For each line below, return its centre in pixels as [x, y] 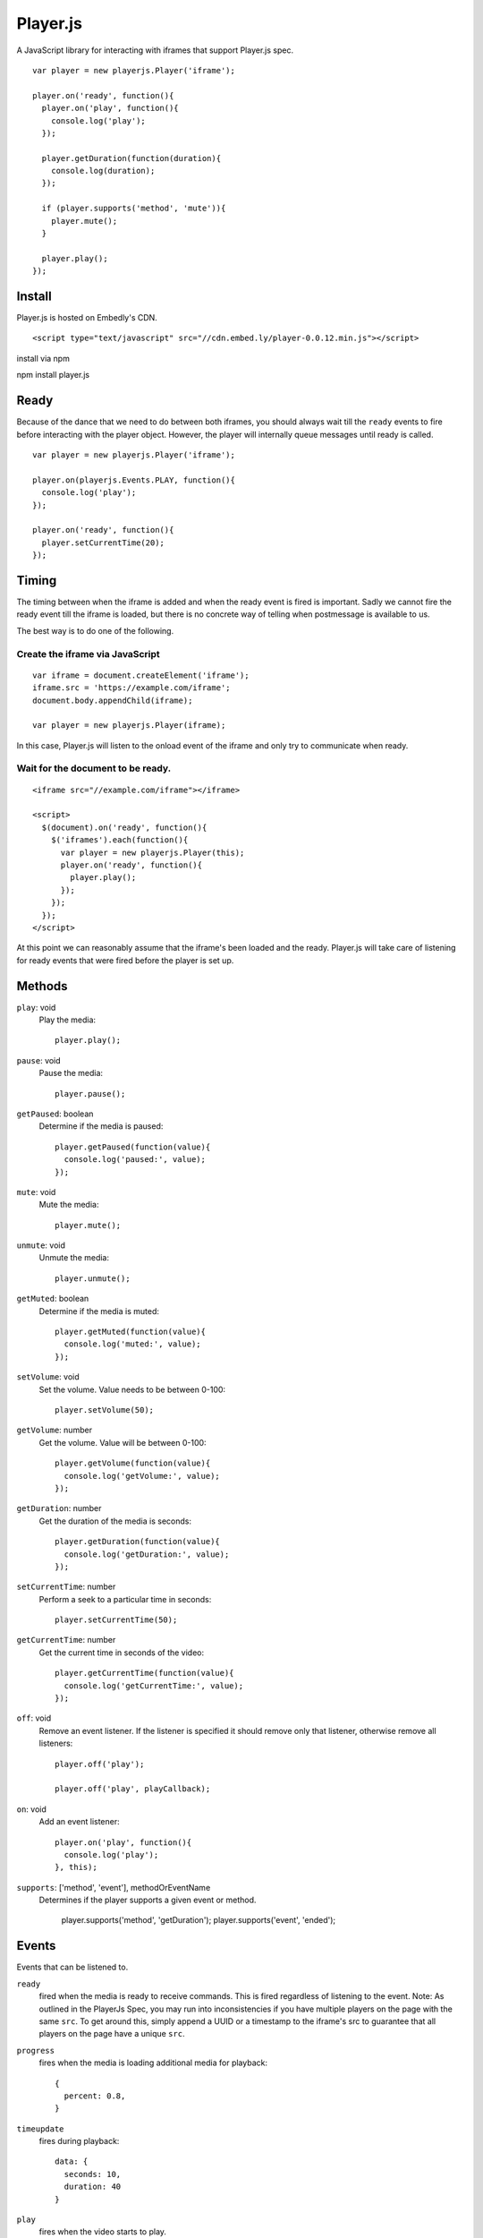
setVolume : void [48, 1377]
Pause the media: [71, 1073]
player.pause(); [90, 1093]
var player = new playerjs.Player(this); [153, 852]
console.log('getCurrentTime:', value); [154, 1686]
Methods [42, 986]
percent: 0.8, [95, 2096]
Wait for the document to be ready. [94, 768]
